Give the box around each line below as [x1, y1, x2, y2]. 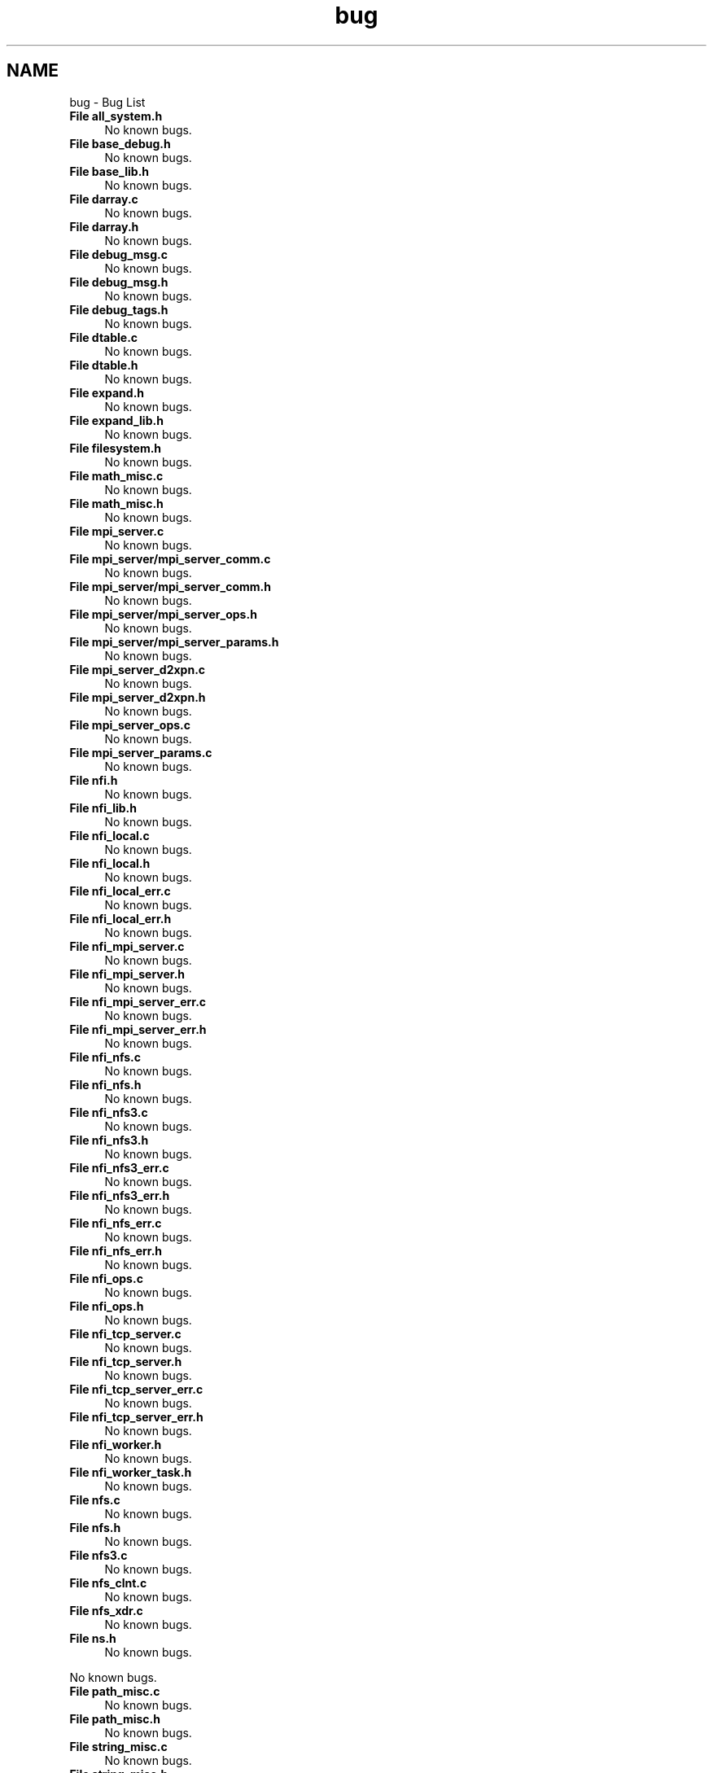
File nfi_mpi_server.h [69, 966, 186, 981]
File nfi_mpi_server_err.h [69, 1022, 207, 1036]
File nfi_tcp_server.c [69, 1326, 182, 1341]
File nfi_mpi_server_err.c [69, 994, 207, 1009]
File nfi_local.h [69, 856, 151, 870]
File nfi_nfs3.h [69, 1132, 149, 1147]
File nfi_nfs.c [69, 1049, 141, 1064]
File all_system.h [69, 108, 163, 123]
